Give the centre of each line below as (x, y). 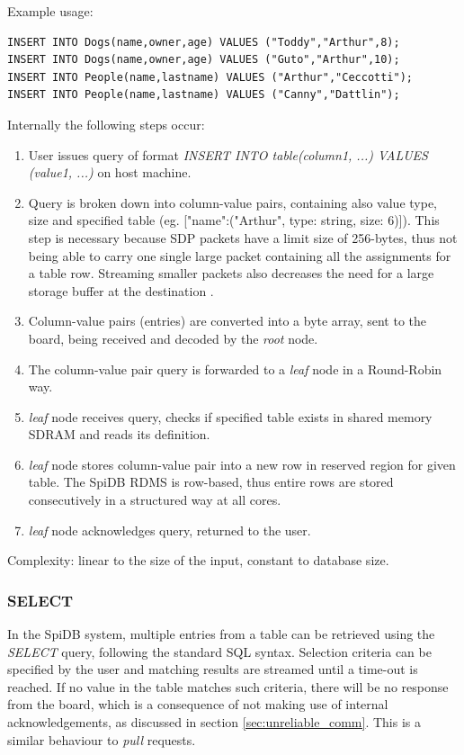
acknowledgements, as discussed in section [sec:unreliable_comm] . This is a (214, 722)
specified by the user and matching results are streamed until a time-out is (213, 669)
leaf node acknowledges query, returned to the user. (170, 530)
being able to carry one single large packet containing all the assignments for (240, 255)
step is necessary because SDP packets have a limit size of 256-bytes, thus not (243, 237)
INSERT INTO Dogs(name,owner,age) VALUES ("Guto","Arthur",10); (204, 60)
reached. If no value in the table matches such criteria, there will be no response (228, 686)
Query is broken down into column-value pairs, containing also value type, (232, 202)
